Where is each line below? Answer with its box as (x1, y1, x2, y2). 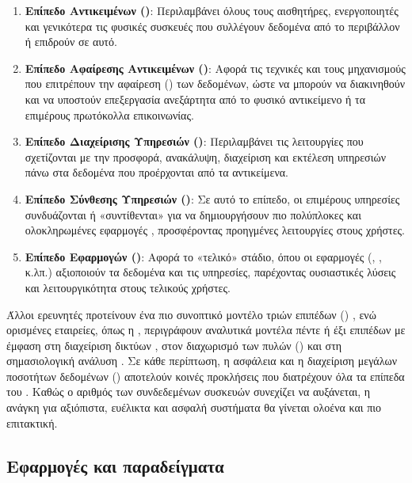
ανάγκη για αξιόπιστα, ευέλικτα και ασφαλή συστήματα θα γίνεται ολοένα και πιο (6, 399, 382, 416)
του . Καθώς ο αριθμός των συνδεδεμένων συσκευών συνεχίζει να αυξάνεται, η (6, 383, 371, 400)
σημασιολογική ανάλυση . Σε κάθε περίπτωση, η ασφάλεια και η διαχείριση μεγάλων (6, 352, 398, 369)
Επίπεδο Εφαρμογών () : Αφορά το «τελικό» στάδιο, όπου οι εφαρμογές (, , (25, 248, 382, 264)
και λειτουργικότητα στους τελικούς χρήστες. (25, 279, 231, 295)
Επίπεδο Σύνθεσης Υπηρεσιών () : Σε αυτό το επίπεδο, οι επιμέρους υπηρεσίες (25, 190, 400, 207)
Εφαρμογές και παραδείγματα (6, 453, 224, 477)
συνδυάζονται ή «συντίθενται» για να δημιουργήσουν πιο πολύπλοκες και (25, 206, 361, 222)
